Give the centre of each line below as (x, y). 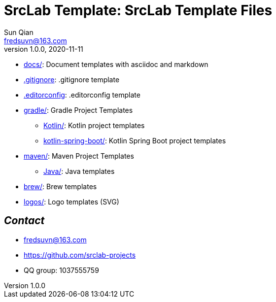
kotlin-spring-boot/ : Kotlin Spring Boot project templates (135, 140)
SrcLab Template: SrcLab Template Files (138, 10)
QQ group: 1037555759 (61, 270)
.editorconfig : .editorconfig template (82, 95)
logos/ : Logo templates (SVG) (71, 201)
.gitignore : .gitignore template (72, 79)
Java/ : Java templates (79, 171)
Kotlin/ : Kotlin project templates (94, 125)
